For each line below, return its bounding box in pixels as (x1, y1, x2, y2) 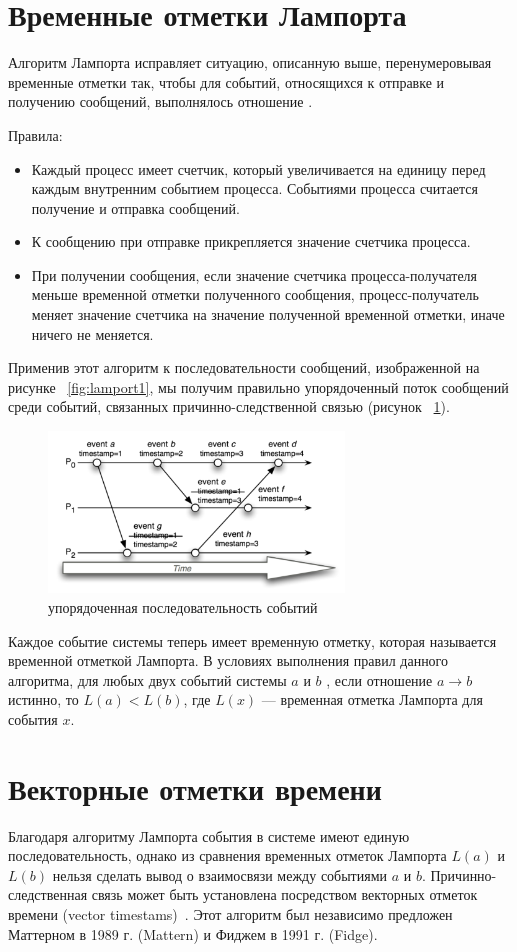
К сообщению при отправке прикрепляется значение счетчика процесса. (31, 231, 471, 252)
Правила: (8, 124, 63, 145)
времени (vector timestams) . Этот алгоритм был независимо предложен (8, 904, 453, 925)
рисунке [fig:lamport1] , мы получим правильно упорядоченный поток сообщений (8, 376, 509, 397)
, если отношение (326, 669, 433, 690)
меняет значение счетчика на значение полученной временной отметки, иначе (31, 304, 505, 325)
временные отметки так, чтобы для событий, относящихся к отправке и (8, 71, 445, 92)
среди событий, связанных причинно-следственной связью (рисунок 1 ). (8, 396, 450, 417)
